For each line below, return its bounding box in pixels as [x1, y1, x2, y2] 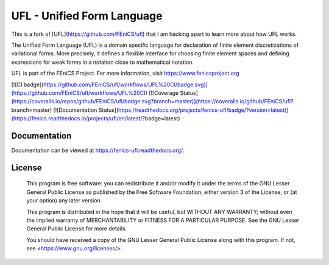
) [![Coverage [145, 89, 179, 97]
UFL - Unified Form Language [11, 9, 163, 22]
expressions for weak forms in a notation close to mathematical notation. [11, 58, 194, 66]
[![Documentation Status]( [52, 106, 119, 114]
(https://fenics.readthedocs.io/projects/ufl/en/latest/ [11, 115, 143, 122]
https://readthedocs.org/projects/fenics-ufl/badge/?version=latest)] [118, 106, 289, 114]
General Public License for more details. [26, 225, 127, 232]
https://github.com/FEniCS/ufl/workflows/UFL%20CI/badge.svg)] [43, 81, 208, 88]
